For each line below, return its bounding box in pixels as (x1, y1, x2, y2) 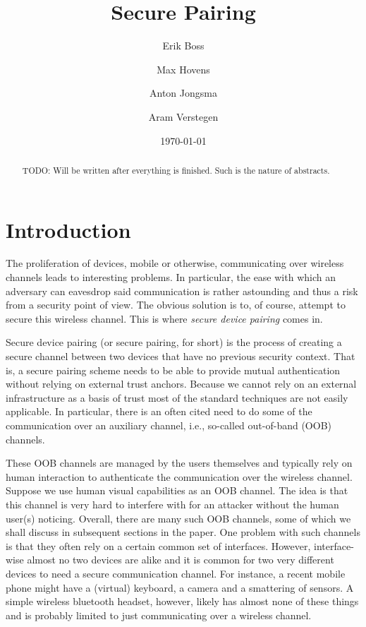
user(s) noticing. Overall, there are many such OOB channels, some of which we (6, 510, 351, 525)
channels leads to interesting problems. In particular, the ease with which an (6, 270, 336, 285)
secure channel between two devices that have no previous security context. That (6, 349, 355, 364)
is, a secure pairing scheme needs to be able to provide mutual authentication (6, 362, 341, 377)
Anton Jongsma (150, 85, 217, 100)
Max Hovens (157, 61, 210, 76)
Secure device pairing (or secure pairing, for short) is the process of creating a (6, 335, 342, 350)
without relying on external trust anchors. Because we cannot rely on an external (6, 376, 357, 391)
